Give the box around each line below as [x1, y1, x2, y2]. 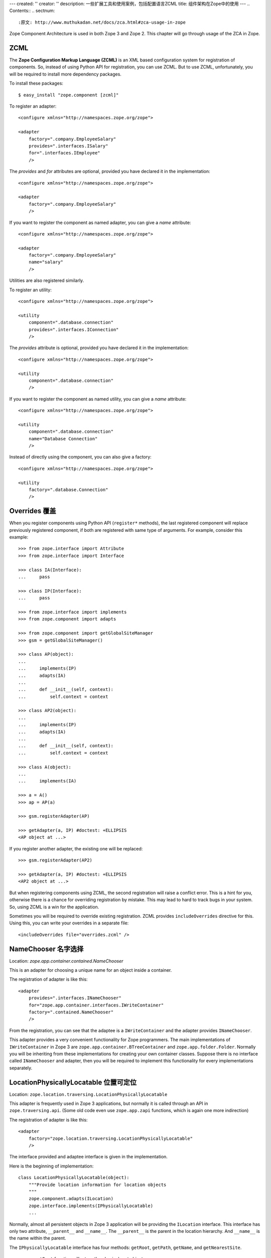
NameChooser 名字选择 [9, 945, 84, 953]
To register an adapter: [9, 103, 57, 109]
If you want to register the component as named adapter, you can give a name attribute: [9, 219, 191, 225]
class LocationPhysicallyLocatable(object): [18, 1175, 130, 1181]
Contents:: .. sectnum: [9, 8, 55, 14]
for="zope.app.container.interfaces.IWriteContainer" [28, 1002, 164, 1008]
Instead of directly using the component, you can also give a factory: [9, 454, 152, 460]
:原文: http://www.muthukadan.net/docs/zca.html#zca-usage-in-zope [18, 19, 186, 25]
